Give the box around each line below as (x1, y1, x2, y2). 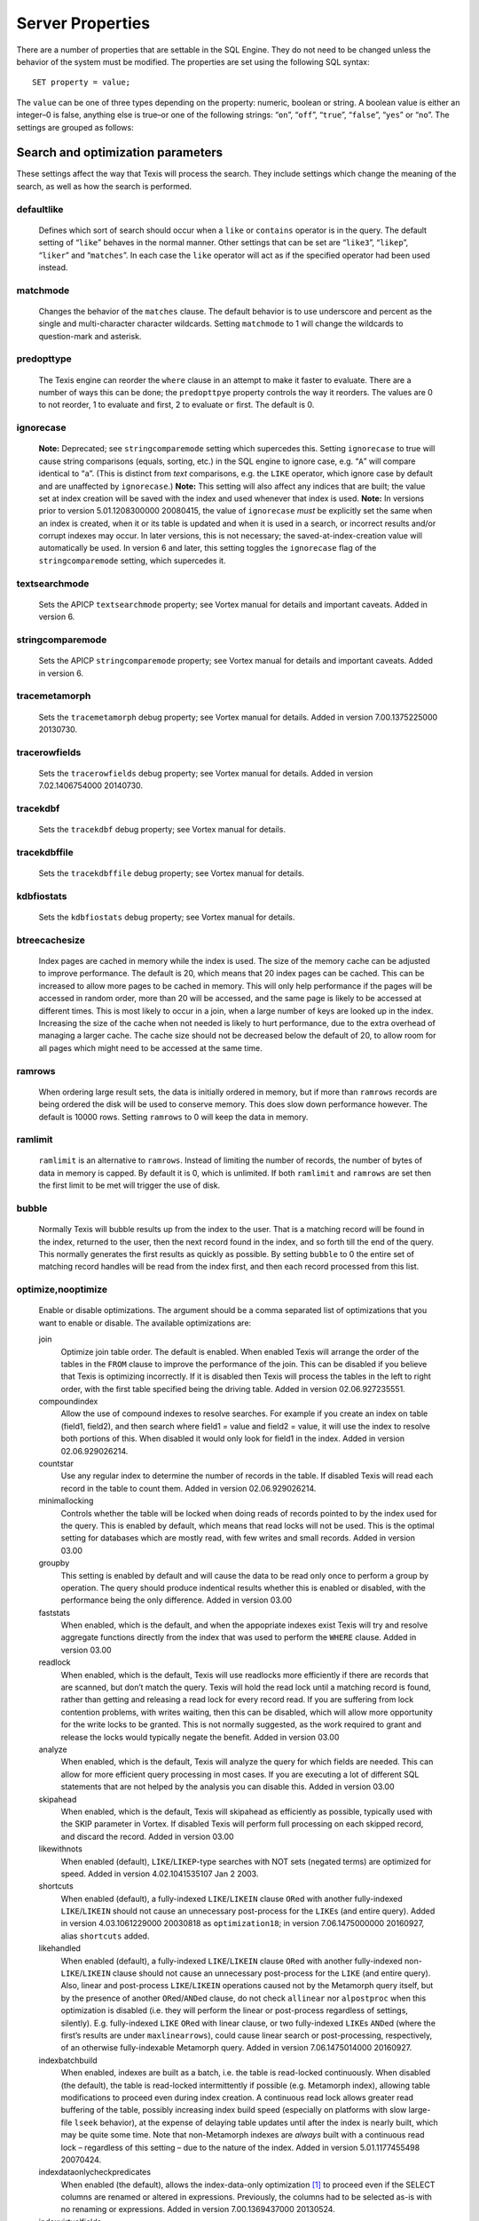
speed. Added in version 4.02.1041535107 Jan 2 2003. (60, 1868, 259, 1879)
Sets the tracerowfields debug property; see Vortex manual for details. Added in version (38, 768, 373, 778)
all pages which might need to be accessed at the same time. (38, 1042, 263, 1053)
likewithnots (38, 1843, 83, 1854)
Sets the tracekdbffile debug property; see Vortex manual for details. (38, 868, 305, 879)
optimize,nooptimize (16, 1284, 108, 1296)
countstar (38, 1458, 75, 1469)
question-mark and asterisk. (38, 330, 142, 341)
